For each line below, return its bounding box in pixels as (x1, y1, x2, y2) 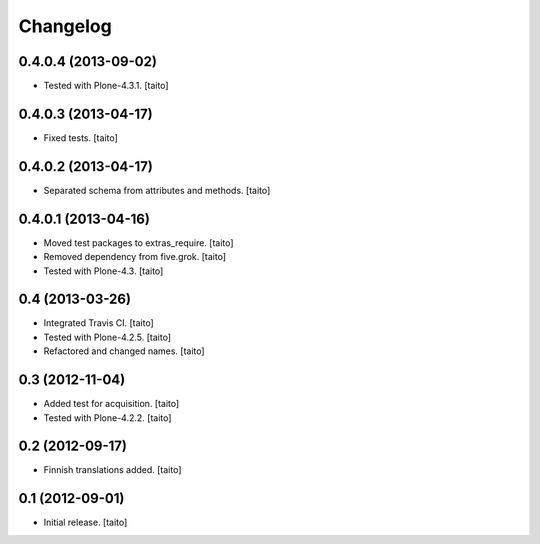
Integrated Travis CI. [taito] (43, 317, 154, 329)
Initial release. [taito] (43, 516, 128, 529)
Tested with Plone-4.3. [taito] (43, 265, 164, 277)
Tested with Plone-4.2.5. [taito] (43, 331, 172, 343)
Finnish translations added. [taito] (43, 464, 182, 476)
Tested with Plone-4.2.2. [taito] (43, 411, 172, 424)
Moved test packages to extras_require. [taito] (43, 236, 234, 249)
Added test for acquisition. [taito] (43, 398, 180, 410)
